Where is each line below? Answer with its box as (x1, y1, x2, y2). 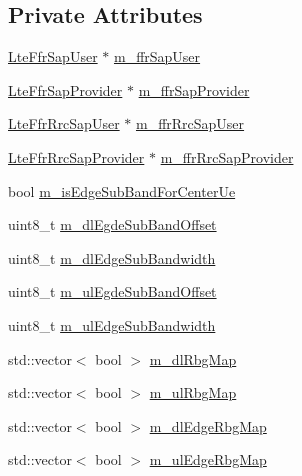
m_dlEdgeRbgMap (149, 415, 267, 436)
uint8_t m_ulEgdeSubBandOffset (8, 281, 217, 302)
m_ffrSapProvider (138, 79, 250, 100)
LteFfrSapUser (8, 46, 98, 67)
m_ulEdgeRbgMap (149, 449, 267, 470)
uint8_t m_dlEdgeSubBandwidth (8, 247, 216, 268)
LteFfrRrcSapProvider (8, 146, 145, 167)
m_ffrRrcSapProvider (160, 146, 294, 167)
